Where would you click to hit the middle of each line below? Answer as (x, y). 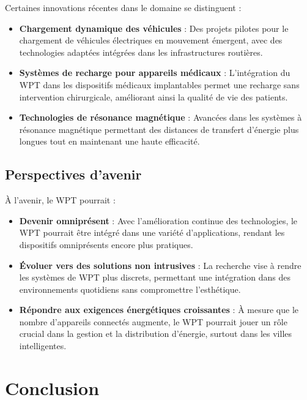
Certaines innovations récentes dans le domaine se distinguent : (123, 7)
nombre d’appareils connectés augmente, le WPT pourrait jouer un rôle (153, 321)
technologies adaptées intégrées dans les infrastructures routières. (141, 52)
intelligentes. (43, 346)
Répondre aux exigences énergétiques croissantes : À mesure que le (159, 310)
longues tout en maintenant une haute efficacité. (109, 141)
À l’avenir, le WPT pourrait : (60, 200)
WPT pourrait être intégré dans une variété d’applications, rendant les (152, 232)
